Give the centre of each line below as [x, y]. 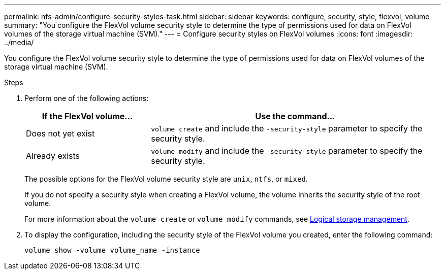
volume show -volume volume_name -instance [112, 250]
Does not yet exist [60, 133]
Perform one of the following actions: [87, 98]
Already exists [53, 156]
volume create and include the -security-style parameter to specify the [287, 128]
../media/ [19, 42]
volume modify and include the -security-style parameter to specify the [287, 151]
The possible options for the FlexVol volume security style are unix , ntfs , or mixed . [166, 179]
